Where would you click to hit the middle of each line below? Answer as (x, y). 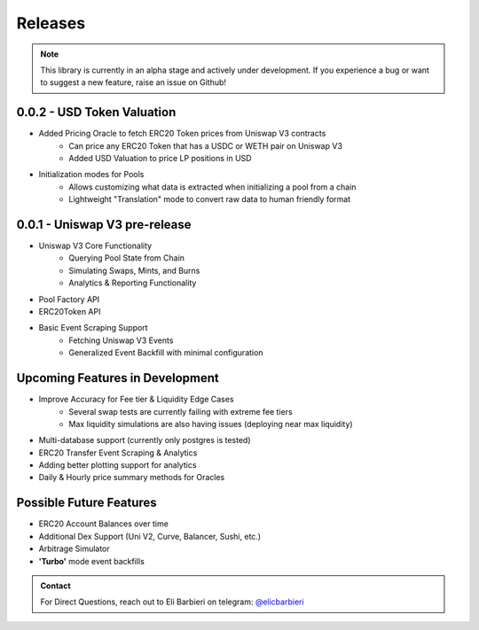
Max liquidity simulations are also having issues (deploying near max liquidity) (211, 424)
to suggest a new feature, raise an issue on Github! (133, 82)
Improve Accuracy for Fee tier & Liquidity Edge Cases (136, 400)
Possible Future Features (86, 503)
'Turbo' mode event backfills (92, 561)
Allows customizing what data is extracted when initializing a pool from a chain (212, 187)
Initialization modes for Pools (91, 175)
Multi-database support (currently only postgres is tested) (145, 440)
